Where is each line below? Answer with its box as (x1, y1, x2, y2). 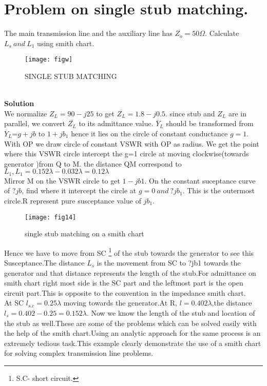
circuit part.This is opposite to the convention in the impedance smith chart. (4, 287, 246, 298)
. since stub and (165, 108, 215, 118)
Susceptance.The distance (4, 257, 85, 268)
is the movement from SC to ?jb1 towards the (97, 257, 241, 268)
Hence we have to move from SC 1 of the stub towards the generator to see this (4, 246, 254, 258)
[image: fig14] (25, 213, 77, 221)
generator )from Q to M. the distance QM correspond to (4, 158, 182, 169)
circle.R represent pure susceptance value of (4, 195, 141, 206)
